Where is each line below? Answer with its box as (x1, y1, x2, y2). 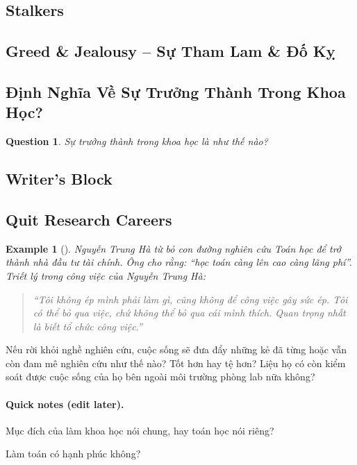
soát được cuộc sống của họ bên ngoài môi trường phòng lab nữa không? (6, 369, 315, 384)
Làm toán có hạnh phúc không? (6, 446, 141, 461)
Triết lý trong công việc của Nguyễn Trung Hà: (6, 268, 206, 282)
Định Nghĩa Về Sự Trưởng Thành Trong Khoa (6, 81, 346, 102)
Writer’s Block (6, 168, 113, 189)
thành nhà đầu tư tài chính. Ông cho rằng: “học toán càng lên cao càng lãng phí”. (6, 255, 352, 269)
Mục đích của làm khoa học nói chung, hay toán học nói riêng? (6, 423, 274, 437)
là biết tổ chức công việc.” (33, 319, 142, 333)
